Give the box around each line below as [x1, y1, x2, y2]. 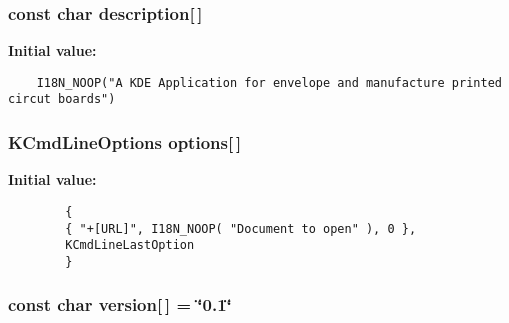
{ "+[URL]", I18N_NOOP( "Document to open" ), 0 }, [65, 221, 417, 236]
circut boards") [8, 92, 116, 107]
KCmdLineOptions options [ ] [8, 130, 242, 155]
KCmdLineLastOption [65, 238, 195, 253]
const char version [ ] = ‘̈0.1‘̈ [8, 292, 232, 317]
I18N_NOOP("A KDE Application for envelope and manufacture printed [36, 75, 502, 90]
